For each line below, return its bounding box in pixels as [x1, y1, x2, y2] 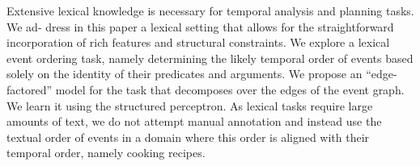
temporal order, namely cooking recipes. [6, 144, 206, 161]
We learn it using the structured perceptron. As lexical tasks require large [6, 97, 373, 114]
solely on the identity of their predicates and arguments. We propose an [6, 65, 363, 82]
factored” [6, 81, 53, 98]
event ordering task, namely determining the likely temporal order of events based [6, 49, 414, 66]
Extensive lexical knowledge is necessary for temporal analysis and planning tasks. [6, 2, 414, 19]
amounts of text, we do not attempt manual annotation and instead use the [6, 113, 382, 130]
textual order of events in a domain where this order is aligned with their [6, 128, 370, 145]
